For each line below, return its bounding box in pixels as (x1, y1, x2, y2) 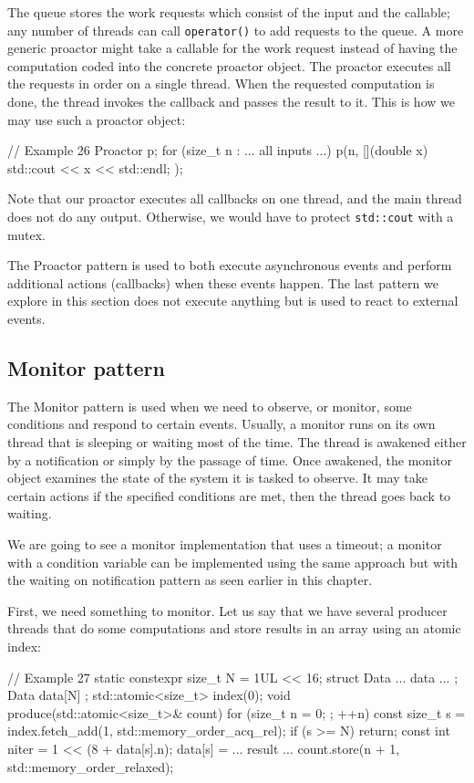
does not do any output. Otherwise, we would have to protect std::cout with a (7, 207, 454, 225)
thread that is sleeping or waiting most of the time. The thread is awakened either (7, 433, 467, 452)
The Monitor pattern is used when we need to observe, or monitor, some (7, 396, 412, 415)
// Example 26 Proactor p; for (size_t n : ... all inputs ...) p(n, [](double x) (7, 141, 428, 160)
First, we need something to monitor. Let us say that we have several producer (7, 600, 448, 620)
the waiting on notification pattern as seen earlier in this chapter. (7, 570, 373, 590)
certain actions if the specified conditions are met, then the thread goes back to (7, 485, 451, 505)
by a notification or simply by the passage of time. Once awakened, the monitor (7, 450, 452, 469)
